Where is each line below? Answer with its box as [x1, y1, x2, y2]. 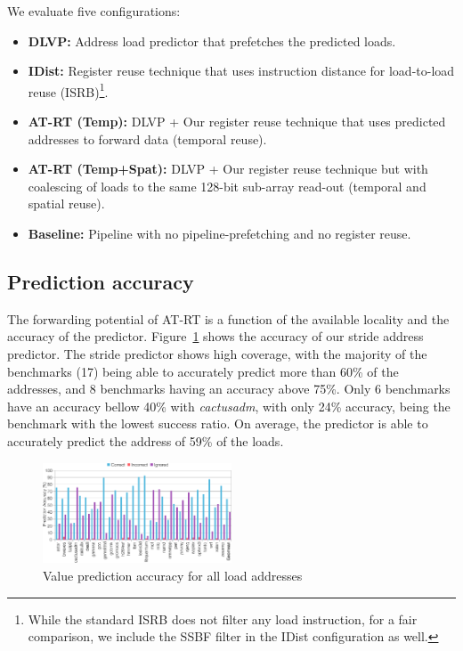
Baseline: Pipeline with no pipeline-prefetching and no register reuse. [28, 224, 411, 242]
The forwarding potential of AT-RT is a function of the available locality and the [7, 309, 450, 328]
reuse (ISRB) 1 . [28, 79, 109, 101]
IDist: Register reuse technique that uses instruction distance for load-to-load [28, 61, 455, 80]
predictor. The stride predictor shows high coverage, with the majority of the [7, 344, 427, 362]
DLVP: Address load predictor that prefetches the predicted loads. [28, 31, 396, 50]
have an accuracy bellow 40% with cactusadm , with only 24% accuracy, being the [7, 396, 451, 415]
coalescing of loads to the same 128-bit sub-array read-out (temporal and [28, 176, 426, 195]
